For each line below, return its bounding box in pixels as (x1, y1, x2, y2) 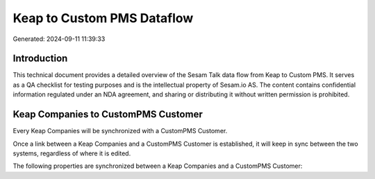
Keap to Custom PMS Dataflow (12, 10, 194, 26)
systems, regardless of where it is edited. (12, 149, 131, 157)
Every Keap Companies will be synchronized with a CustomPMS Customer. (12, 127, 228, 135)
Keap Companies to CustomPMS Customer (12, 108, 203, 121)
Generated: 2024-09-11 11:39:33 (12, 35, 106, 43)
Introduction (12, 53, 68, 65)
